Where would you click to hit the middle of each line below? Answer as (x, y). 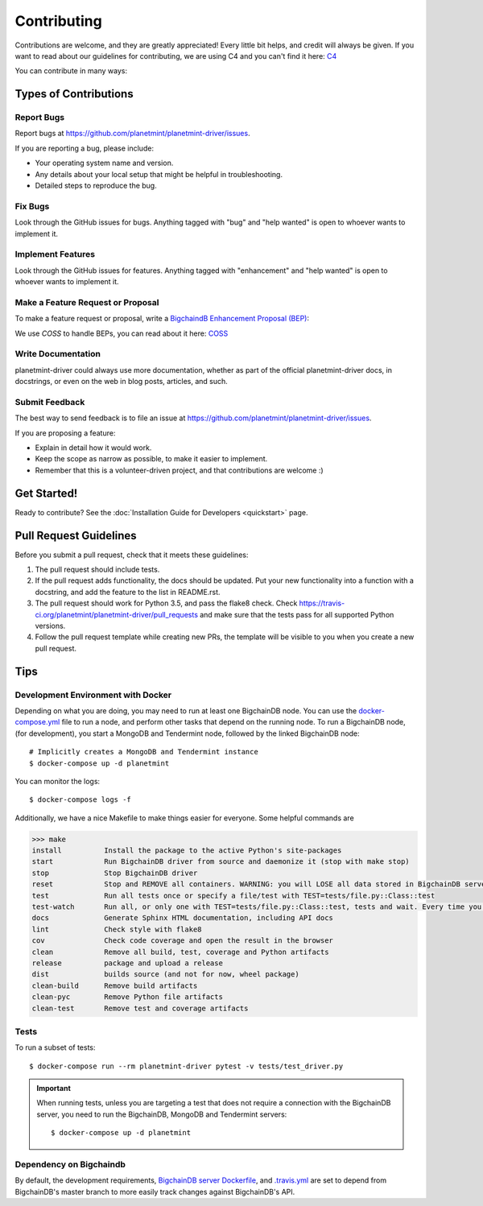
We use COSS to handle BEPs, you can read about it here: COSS (122, 333)
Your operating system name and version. (104, 163)
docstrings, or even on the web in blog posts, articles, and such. (122, 382)
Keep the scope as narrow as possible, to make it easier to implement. (151, 459)
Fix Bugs (32, 206)
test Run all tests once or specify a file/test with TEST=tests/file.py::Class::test (233, 895)
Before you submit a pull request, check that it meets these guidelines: (132, 555)
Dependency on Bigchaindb (70, 1165)
